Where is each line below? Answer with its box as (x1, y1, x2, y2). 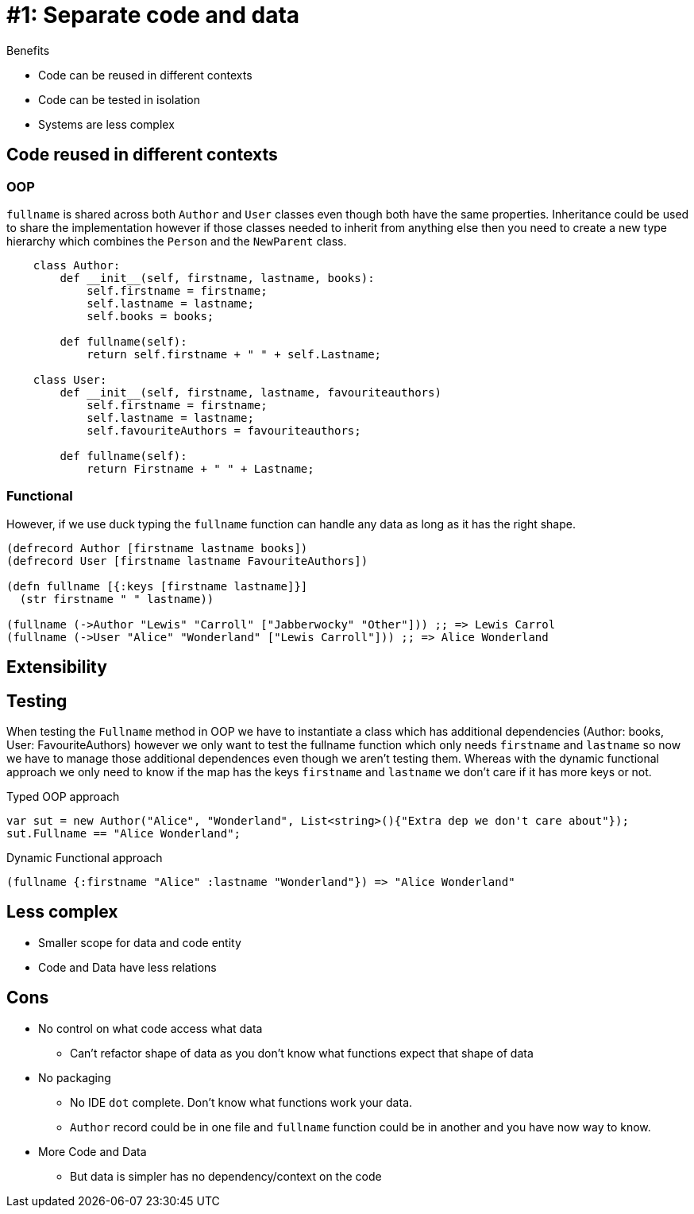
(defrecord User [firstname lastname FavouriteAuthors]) (6, 554, 368, 567)
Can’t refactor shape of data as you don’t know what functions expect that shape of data (70, 1046, 534, 1060)
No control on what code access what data (38, 1021, 263, 1035)
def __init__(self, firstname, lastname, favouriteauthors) (60, 385, 441, 399)
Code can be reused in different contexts (38, 68, 253, 82)
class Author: (33, 258, 121, 272)
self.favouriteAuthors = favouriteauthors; (87, 423, 361, 437)
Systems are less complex (38, 117, 175, 131)
